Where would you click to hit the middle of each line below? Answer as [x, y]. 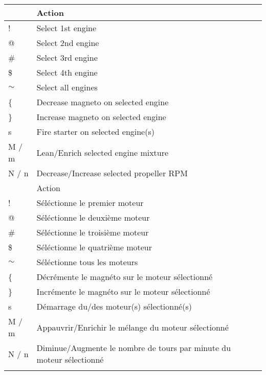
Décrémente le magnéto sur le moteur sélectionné [125, 277]
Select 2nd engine [68, 43]
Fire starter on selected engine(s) [95, 132]
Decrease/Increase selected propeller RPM [112, 173]
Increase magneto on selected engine [101, 117]
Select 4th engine [67, 72]
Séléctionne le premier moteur [90, 203]
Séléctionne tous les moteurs [87, 262]
